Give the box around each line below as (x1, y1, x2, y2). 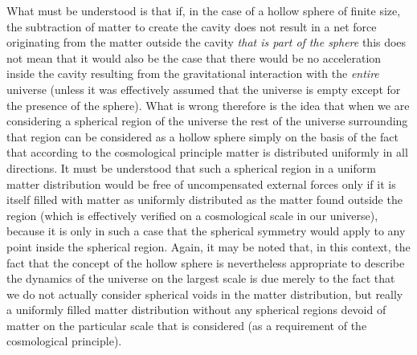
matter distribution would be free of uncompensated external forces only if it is (6, 175, 396, 192)
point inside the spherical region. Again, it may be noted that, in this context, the (6, 238, 411, 255)
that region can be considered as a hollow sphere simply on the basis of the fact (6, 128, 399, 145)
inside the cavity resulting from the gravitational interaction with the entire (6, 65, 379, 82)
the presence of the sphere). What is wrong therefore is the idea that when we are (6, 96, 410, 113)
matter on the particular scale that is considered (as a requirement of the (6, 316, 367, 333)
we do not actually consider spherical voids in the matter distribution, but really (6, 285, 403, 302)
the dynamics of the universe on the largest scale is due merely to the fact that (6, 270, 395, 287)
